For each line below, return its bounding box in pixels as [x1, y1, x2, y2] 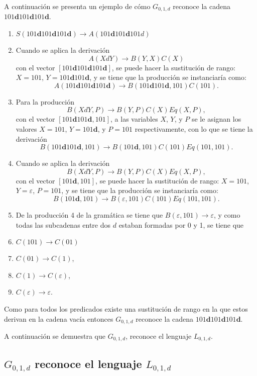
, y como [213, 209, 240, 220]
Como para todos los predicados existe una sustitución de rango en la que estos [4, 303, 248, 314]
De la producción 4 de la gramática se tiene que [16, 209, 163, 220]
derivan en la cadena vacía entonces [4, 313, 113, 324]
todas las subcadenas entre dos [16, 219, 111, 230]
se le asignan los [191, 114, 241, 124]
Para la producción [16, 96, 74, 107]
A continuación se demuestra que [4, 331, 106, 341]
